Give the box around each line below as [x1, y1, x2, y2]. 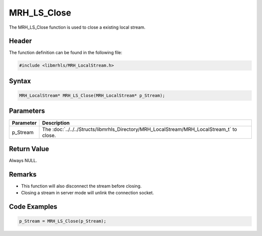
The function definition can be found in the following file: [9, 50, 122, 55]
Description [42, 119, 70, 126]
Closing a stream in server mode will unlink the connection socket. [21, 190, 154, 196]
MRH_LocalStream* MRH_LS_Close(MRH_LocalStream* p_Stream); [19, 93, 165, 98]
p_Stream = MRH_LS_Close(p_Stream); [19, 218, 107, 224]
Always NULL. [9, 158, 37, 163]
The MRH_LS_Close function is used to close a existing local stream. [9, 24, 146, 30]
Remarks [9, 170, 37, 179]
